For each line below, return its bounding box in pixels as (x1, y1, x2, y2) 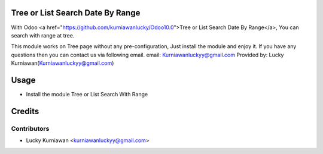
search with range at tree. (11, 32, 75, 39)
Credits (11, 106, 39, 116)
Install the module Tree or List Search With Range (26, 90, 148, 98)
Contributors (11, 124, 50, 133)
